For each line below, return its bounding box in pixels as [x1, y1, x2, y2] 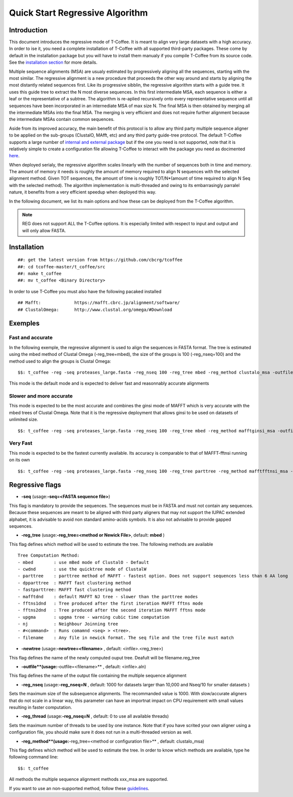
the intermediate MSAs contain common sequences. [9, 117, 115, 122]
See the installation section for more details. [9, 59, 98, 66]
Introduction [9, 26, 48, 34]
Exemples [9, 319, 40, 328]
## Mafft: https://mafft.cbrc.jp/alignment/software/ [18, 300, 180, 305]
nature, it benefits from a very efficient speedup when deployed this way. [9, 189, 156, 195]
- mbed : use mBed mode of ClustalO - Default [18, 560, 149, 565]
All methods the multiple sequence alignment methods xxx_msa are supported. [9, 776, 168, 782]
